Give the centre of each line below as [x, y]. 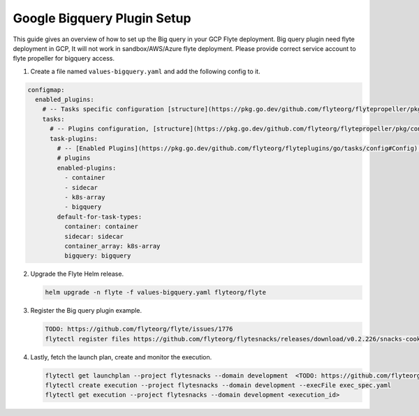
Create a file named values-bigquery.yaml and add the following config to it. [146, 71]
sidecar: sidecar [94, 236]
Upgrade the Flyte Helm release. [77, 274]
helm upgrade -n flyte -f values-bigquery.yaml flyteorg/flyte [156, 292]
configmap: [46, 90]
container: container [101, 226]
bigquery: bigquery [97, 256]
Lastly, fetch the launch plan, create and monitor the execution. [121, 357]
